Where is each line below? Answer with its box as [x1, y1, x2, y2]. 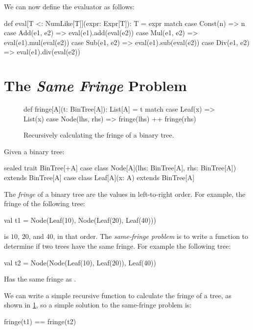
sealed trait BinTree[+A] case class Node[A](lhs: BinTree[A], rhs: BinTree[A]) [4, 163, 236, 173]
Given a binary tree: [4, 146, 65, 156]
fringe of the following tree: [4, 198, 85, 209]
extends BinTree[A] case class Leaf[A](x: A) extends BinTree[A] [4, 172, 195, 183]
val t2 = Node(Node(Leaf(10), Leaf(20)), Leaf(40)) [4, 257, 156, 267]
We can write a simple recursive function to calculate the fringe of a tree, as [4, 290, 232, 300]
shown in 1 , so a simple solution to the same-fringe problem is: [4, 300, 192, 310]
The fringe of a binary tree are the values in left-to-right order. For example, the [4, 189, 246, 199]
